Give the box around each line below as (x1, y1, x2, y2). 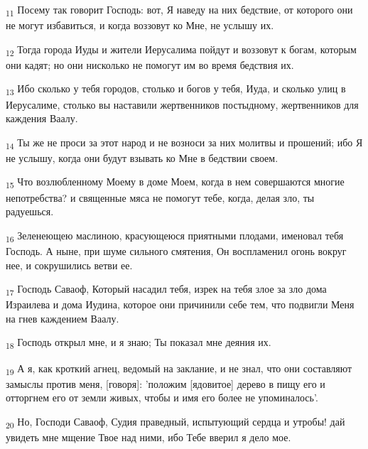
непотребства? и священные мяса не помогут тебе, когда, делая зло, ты (6, 190, 315, 205)
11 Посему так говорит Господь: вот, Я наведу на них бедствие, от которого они (6, 2, 353, 18)
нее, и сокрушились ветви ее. (6, 257, 133, 272)
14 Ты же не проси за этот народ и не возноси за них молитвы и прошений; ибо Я (6, 134, 363, 151)
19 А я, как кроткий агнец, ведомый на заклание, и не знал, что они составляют (6, 360, 352, 377)
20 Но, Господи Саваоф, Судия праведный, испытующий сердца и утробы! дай (6, 413, 345, 431)
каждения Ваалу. (6, 111, 78, 126)
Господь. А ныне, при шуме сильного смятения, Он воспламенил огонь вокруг (6, 243, 347, 258)
